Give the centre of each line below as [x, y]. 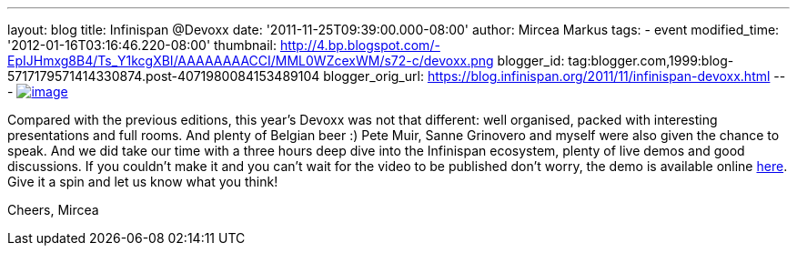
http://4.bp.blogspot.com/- [360, 45]
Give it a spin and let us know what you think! [143, 182]
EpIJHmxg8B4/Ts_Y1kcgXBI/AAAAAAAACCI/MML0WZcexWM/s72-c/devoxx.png [251, 61]
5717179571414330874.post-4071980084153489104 [164, 76]
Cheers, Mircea [53, 210]
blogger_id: [531, 61]
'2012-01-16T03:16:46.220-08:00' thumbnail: [142, 45]
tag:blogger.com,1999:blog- [651, 61]
